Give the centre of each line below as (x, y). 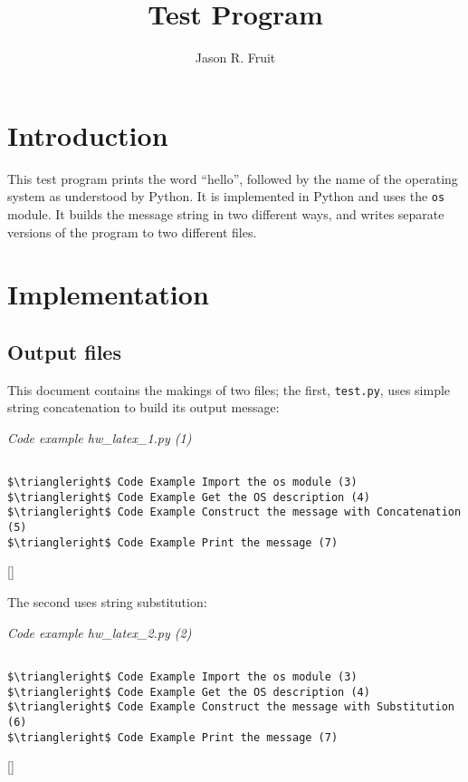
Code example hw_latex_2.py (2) (100, 632)
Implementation (108, 294)
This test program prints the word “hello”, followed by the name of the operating (233, 178)
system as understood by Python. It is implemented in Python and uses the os (226, 196)
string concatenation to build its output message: (143, 407)
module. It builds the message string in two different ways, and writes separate (226, 213)
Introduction (88, 135)
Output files (64, 351)
